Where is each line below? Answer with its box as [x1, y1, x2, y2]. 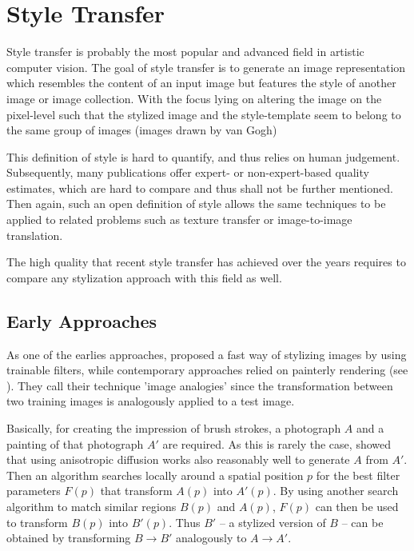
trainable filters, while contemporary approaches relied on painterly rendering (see [6, 361, 408, 378]
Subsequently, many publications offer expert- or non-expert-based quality [6, 164, 369, 181]
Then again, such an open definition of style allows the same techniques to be [6, 195, 386, 212]
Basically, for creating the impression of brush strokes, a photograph [6, 420, 341, 437]
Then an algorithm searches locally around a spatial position [6, 466, 304, 483]
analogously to [176, 529, 247, 546]
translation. [6, 226, 63, 243]
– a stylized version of [219, 513, 326, 530]
